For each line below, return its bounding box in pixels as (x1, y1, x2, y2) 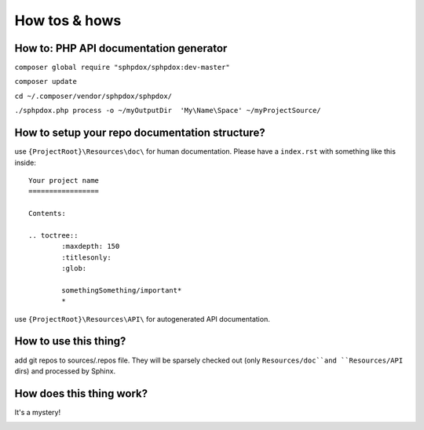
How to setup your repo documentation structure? (14, 126, 266, 140)
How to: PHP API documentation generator (14, 42, 228, 55)
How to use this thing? (14, 334, 126, 348)
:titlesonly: (61, 253, 111, 262)
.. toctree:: (28, 231, 79, 239)
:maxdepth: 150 (61, 242, 120, 251)
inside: (14, 158, 37, 167)
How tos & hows (14, 12, 122, 29)
